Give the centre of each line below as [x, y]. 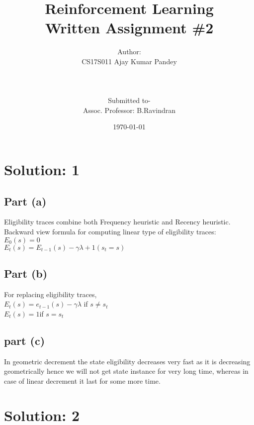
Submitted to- [129, 100]
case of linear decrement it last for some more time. [82, 381]
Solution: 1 [42, 169]
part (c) [25, 341]
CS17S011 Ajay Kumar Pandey [129, 61]
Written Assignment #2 [129, 28]
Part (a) [25, 201]
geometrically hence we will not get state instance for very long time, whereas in [126, 371]
